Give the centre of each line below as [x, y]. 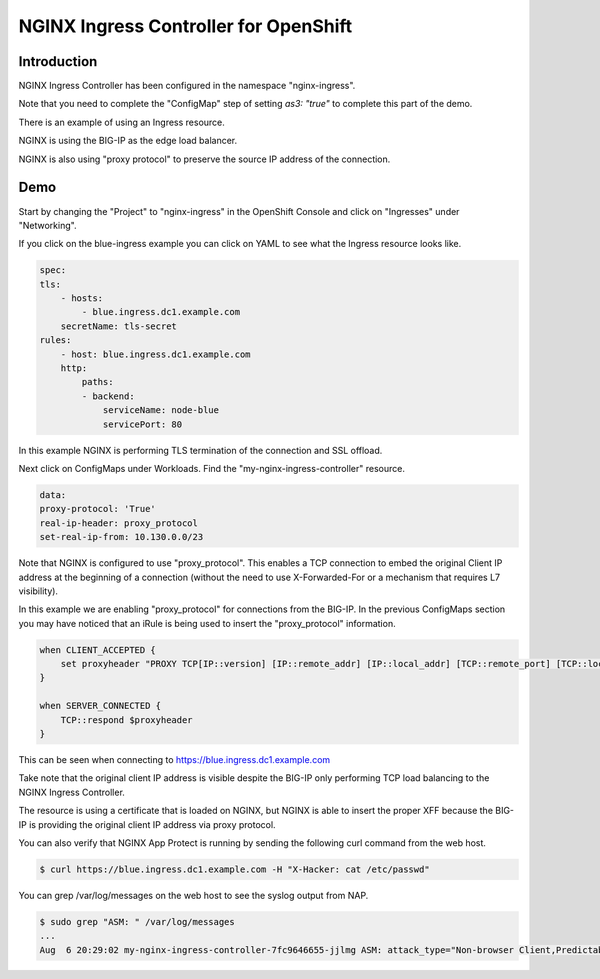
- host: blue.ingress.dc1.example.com [155, 354]
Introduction [58, 61]
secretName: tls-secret [118, 326]
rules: [55, 340]
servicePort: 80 [142, 424]
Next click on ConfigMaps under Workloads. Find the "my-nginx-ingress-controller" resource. [211, 468]
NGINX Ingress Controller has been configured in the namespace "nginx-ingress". [187, 86]
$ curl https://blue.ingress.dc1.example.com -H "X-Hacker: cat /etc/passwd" [234, 869]
